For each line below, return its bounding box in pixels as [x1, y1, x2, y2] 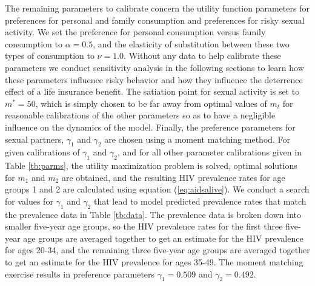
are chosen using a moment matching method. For [104, 132, 291, 145]
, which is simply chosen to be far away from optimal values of [35, 97, 267, 109]
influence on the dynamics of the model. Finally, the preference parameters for [5, 120, 296, 133]
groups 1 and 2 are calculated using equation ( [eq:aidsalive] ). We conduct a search [5, 183, 310, 196]
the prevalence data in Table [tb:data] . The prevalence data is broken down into [5, 208, 302, 220]
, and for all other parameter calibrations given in [117, 146, 302, 158]
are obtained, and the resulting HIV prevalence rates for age [61, 171, 285, 183]
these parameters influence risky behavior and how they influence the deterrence [5, 73, 303, 86]
